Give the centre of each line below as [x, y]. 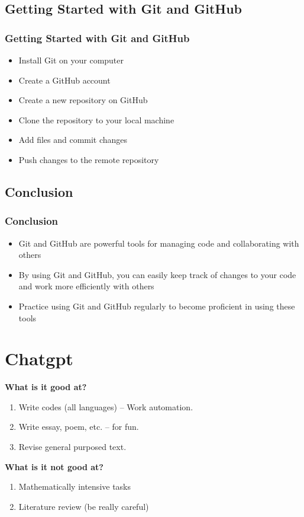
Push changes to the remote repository [89, 159]
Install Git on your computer [71, 60]
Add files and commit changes [73, 140]
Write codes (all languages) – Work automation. [106, 406]
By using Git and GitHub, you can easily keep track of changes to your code [157, 274]
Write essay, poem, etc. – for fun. [79, 427]
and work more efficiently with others [86, 286]
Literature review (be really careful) [84, 506]
